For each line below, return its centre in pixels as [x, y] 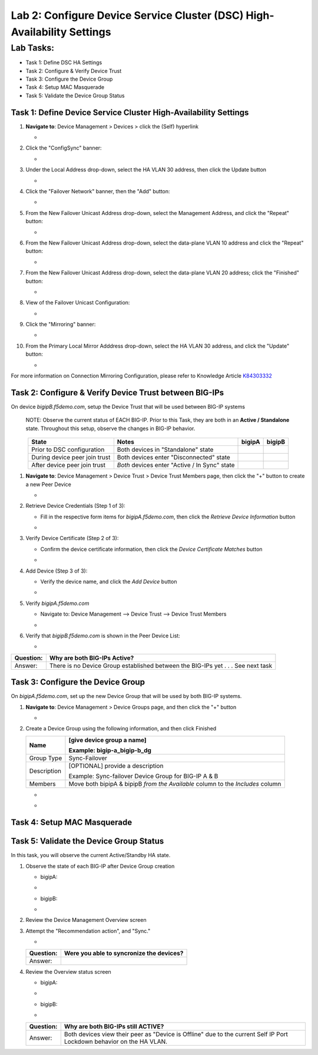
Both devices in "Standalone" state [165, 449]
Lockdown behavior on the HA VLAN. [116, 1041]
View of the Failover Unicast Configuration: [78, 303]
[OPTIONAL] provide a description [116, 766]
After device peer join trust [69, 465]
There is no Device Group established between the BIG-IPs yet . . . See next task [161, 666]
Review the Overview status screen [68, 971]
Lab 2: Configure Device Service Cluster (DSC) [127, 15]
